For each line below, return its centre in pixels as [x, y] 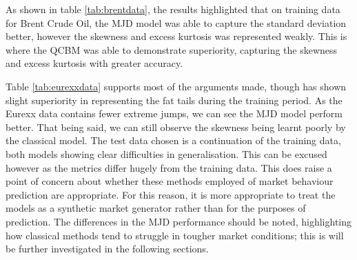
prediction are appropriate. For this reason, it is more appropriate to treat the [171, 194]
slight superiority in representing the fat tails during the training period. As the [174, 100]
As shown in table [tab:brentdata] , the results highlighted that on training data [173, 9]
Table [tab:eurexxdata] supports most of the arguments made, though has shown [176, 86]
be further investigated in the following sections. [107, 249]
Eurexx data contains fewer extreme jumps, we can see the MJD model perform [174, 113]
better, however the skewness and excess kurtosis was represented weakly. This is [176, 36]
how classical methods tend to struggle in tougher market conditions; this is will [175, 235]
